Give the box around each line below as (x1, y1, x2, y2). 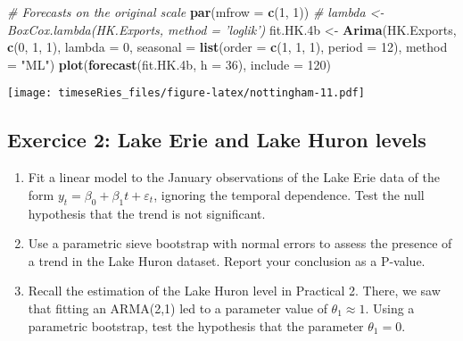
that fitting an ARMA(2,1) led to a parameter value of (28, 299, 327, 317)
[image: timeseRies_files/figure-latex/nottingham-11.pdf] (7, 87, 365, 100)
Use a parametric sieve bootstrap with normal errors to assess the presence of (28, 234, 452, 253)
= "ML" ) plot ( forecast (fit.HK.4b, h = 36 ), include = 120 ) (7, 54, 331, 73)
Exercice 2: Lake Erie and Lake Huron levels (7, 126, 426, 154)
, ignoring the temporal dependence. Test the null (153, 185, 425, 204)
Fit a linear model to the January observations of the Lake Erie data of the (28, 168, 440, 187)
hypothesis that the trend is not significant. (28, 204, 266, 222)
